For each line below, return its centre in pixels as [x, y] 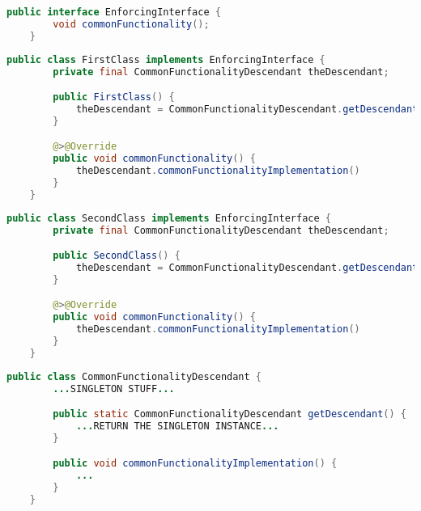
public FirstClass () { [114, 97]
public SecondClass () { [117, 256]
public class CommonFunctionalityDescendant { [134, 376]
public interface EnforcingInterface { [114, 12]
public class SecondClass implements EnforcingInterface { [169, 218]
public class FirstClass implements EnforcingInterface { [166, 59]
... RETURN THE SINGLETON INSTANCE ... [177, 427]
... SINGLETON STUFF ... [114, 389]
